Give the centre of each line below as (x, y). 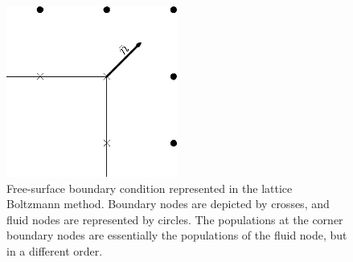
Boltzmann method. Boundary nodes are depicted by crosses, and (168, 204)
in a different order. (55, 250)
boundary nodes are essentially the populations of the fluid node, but (177, 235)
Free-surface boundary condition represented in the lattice (150, 188)
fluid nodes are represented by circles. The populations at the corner (175, 219)
